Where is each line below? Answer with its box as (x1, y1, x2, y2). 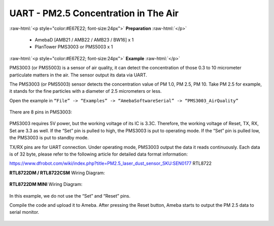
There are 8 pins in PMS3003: (9, 109, 72, 115)
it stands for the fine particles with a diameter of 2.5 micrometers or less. (9, 88, 162, 94)
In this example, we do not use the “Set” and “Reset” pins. (9, 193, 131, 199)
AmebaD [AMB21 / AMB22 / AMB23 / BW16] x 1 (35, 36, 134, 43)
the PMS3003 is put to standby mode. (9, 135, 89, 141)
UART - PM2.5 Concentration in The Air (9, 8, 179, 19)
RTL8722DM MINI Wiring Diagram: (9, 181, 83, 187)
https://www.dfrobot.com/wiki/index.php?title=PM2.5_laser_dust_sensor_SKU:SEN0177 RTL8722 (9, 160, 212, 167)
